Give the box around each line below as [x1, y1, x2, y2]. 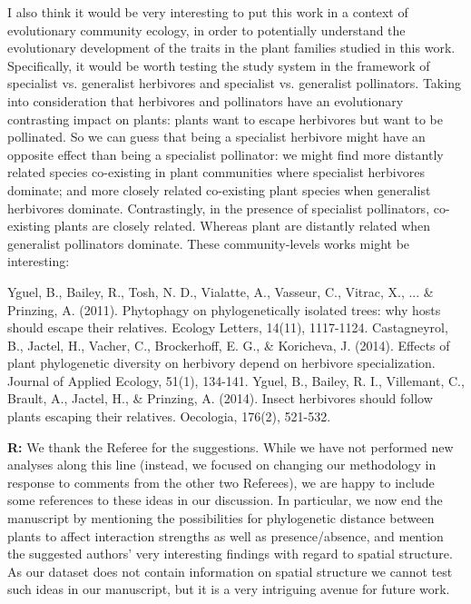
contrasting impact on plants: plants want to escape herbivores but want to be [7, 109, 443, 128]
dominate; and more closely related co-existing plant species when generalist [7, 180, 431, 199]
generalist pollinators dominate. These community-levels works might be [7, 233, 410, 252]
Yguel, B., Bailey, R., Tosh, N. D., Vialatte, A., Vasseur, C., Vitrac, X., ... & [7, 282, 434, 301]
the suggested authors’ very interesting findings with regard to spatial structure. [7, 544, 453, 563]
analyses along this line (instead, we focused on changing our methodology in [7, 455, 437, 474]
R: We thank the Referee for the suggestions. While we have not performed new [7, 437, 454, 456]
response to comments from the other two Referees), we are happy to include [7, 472, 435, 491]
